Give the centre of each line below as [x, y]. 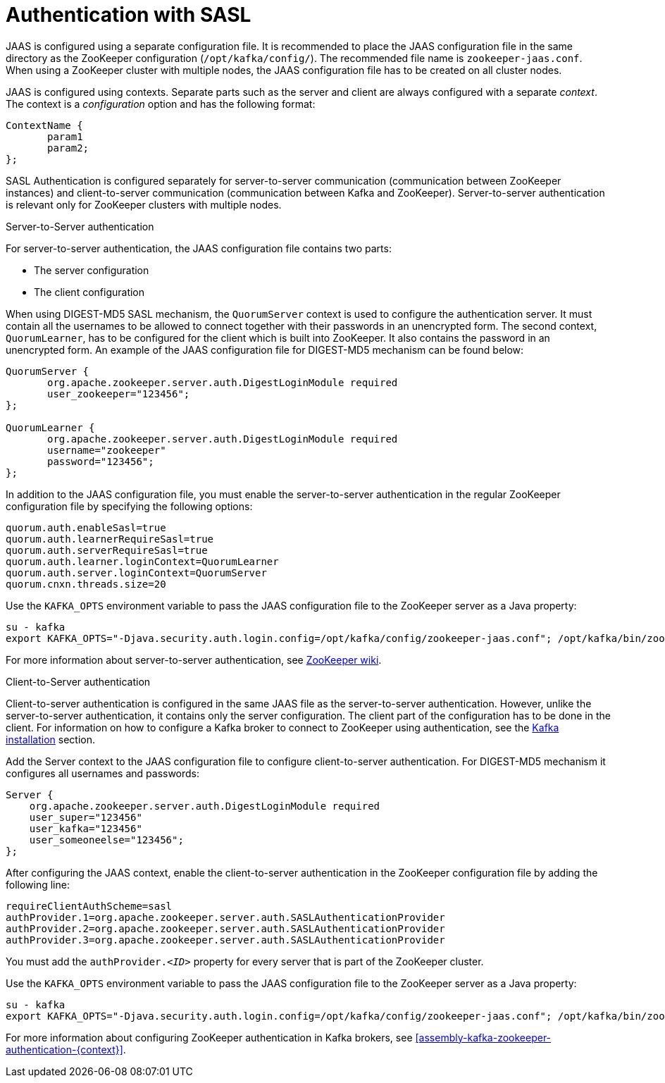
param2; [68, 148]
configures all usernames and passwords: [103, 773]
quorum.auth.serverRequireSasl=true [107, 550]
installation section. [51, 739]
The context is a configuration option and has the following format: [161, 104]
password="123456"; [101, 461]
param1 [65, 136]
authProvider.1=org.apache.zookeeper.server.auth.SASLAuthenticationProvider [225, 917]
